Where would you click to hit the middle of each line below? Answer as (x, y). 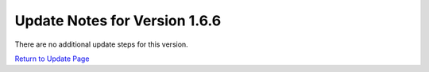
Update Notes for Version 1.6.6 (118, 21)
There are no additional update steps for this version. (101, 44)
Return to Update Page (52, 59)
